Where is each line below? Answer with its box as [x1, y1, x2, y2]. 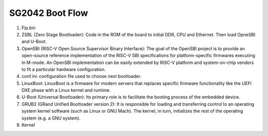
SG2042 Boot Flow [9, 7, 88, 18]
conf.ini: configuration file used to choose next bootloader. [21, 73, 141, 79]
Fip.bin [21, 25, 36, 31]
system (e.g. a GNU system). [21, 115, 80, 121]
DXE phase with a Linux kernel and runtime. [21, 87, 111, 93]
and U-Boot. [21, 39, 47, 45]
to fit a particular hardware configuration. [21, 66, 106, 72]
